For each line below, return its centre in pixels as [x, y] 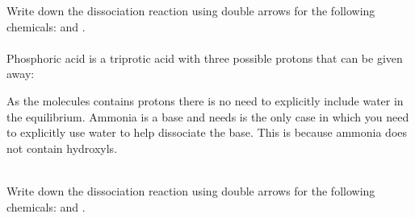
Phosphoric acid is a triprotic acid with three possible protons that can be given [205, 58]
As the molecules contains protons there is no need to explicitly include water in [205, 100]
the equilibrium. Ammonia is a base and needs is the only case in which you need [208, 116]
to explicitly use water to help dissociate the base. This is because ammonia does [207, 132]
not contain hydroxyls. [62, 148]
